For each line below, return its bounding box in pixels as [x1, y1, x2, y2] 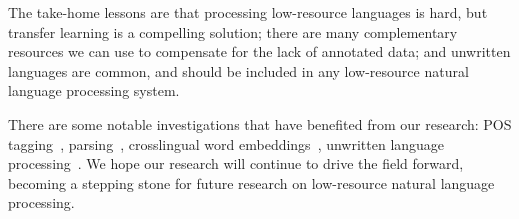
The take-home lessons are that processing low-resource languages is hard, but [8, 2, 488, 22]
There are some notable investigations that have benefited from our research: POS [8, 113, 512, 134]
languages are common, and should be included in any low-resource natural [8, 60, 469, 81]
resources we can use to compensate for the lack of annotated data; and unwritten [8, 41, 511, 62]
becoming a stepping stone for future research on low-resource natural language [8, 172, 495, 193]
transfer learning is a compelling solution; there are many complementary [8, 21, 458, 42]
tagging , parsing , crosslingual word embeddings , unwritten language [8, 133, 445, 154]
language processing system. [8, 80, 180, 101]
